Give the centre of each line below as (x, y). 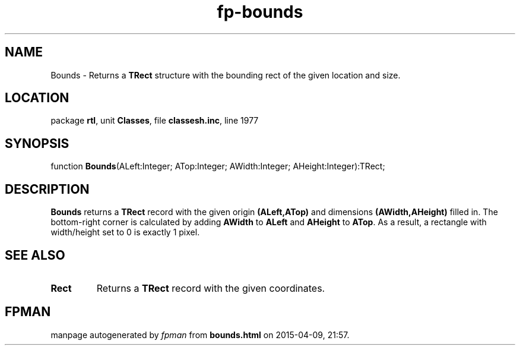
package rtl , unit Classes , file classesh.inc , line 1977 (155, 121)
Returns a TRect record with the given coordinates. (211, 288)
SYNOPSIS (37, 143)
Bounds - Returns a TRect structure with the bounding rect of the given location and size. (226, 75)
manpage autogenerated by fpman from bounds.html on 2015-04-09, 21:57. (200, 335)
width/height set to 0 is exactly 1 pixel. (125, 232)
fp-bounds (260, 12)
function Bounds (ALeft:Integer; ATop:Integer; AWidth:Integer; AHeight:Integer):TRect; (218, 166)
